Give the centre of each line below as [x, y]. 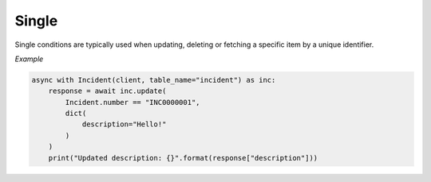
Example [29, 59]
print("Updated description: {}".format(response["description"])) [183, 158]
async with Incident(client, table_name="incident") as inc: [154, 80]
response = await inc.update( [107, 91]
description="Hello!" [124, 124]
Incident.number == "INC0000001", [132, 102]
